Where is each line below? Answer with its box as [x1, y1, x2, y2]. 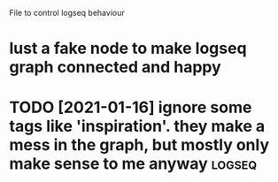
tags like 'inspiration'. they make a [9, 117, 266, 136]
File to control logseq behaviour [9, 8, 126, 18]
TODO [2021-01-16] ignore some [9, 97, 252, 118]
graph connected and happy [9, 57, 221, 78]
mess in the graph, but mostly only [9, 135, 270, 155]
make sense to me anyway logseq [9, 154, 258, 174]
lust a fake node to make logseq [9, 39, 247, 58]
